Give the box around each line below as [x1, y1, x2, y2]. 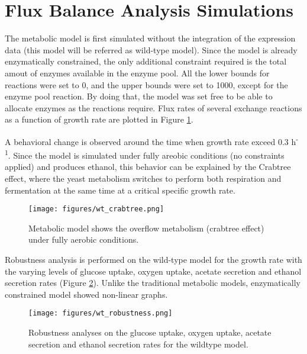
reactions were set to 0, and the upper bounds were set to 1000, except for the [5, 78, 288, 91]
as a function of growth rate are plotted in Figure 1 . [5, 113, 193, 125]
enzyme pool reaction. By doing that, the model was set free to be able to [5, 90, 273, 102]
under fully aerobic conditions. [28, 233, 139, 246]
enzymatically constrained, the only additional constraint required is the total [5, 55, 287, 67]
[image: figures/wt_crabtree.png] [28, 205, 164, 214]
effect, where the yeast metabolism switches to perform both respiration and [5, 172, 282, 184]
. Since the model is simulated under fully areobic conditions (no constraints [8, 149, 285, 161]
